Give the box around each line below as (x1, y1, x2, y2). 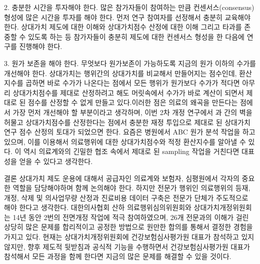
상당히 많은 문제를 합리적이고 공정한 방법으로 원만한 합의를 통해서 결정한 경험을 (4, 221, 253, 232)
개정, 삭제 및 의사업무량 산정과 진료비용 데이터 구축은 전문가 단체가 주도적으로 (4, 192, 248, 202)
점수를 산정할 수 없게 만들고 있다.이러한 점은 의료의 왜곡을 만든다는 (27, 97, 238, 107)
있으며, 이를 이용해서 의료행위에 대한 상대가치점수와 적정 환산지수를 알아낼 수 (4, 136, 246, 146)
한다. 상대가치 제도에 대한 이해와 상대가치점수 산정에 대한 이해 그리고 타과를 (4, 21, 242, 32)
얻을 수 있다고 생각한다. (19, 155, 93, 166)
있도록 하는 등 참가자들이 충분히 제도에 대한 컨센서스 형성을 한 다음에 (27, 31, 244, 41)
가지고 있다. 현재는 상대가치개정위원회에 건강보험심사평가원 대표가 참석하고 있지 (4, 231, 254, 242)
